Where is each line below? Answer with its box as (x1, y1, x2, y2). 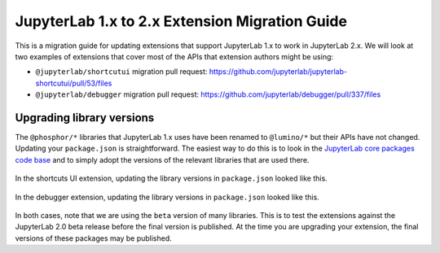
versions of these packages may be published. (15, 233, 173, 243)
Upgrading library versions (15, 111, 155, 124)
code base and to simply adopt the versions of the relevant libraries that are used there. (15, 155, 310, 164)
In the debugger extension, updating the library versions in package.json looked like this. (15, 192, 319, 202)
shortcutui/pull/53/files (35, 78, 112, 88)
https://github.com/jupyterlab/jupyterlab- (209, 67, 348, 76)
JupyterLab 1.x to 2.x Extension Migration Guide (15, 12, 348, 30)
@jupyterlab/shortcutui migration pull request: (35, 67, 208, 76)
